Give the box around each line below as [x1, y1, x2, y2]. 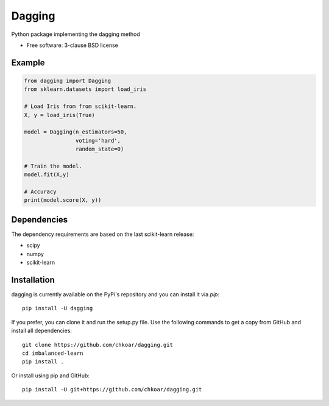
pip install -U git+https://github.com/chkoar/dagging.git [22, 386, 202, 393]
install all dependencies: [11, 327, 73, 335]
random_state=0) [75, 146, 124, 152]
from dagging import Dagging [24, 77, 111, 84]
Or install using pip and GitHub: [11, 372, 90, 379]
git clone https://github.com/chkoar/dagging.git [22, 341, 174, 348]
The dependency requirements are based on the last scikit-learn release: [11, 230, 194, 238]
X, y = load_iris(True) [24, 112, 96, 118]
